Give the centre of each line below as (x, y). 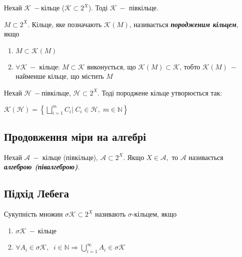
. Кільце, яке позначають (65, 24)
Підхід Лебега (37, 193)
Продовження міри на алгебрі (75, 136)
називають (110, 214)
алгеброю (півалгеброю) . (42, 167)
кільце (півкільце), (70, 157)
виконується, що (111, 66)
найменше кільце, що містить (60, 76)
